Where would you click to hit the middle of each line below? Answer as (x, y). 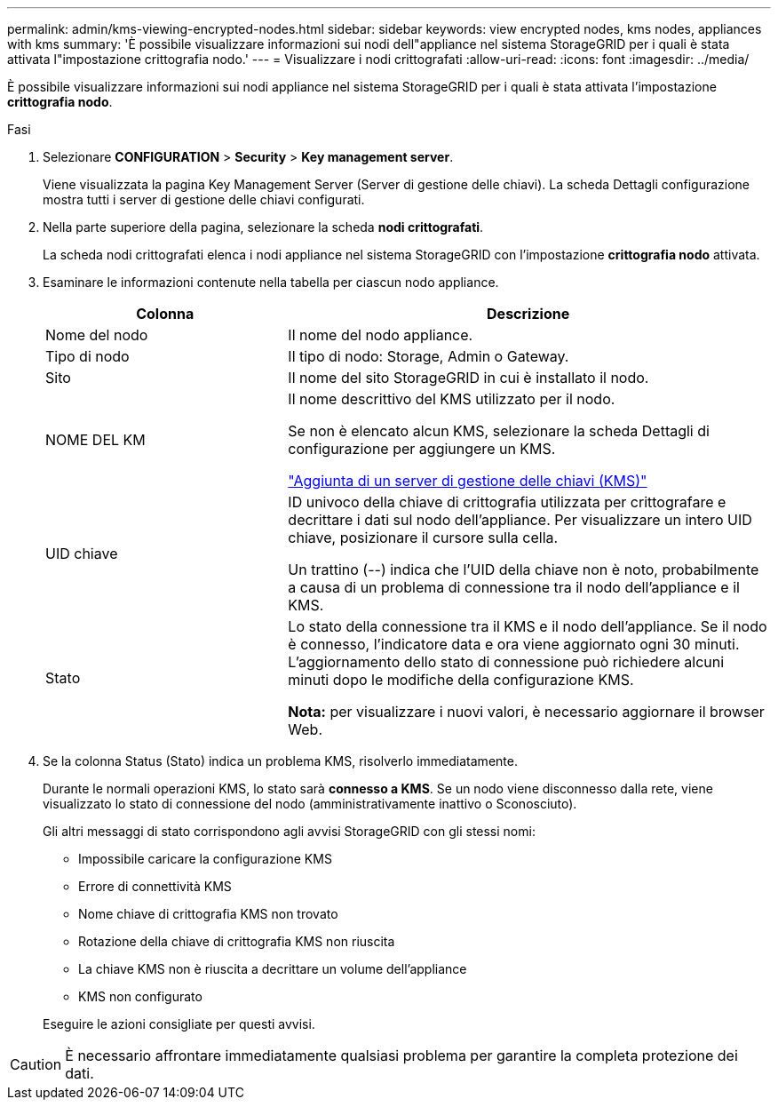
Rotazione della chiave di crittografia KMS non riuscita (237, 941)
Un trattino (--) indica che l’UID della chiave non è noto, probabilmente (524, 569)
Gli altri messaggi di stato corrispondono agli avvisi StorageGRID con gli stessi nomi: (289, 831)
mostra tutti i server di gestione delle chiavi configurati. (204, 199)
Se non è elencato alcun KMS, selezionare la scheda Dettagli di (499, 431)
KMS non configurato (140, 996)
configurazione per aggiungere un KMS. (422, 449)
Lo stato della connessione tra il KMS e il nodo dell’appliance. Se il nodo (528, 626)
